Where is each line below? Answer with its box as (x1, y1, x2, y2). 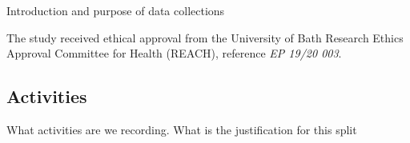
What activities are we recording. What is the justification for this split (6, 121, 357, 137)
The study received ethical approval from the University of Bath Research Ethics (6, 29, 404, 46)
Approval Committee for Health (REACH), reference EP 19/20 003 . (6, 45, 342, 62)
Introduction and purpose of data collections (6, 2, 225, 18)
